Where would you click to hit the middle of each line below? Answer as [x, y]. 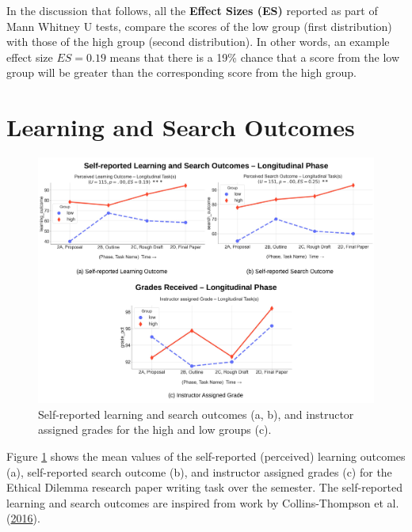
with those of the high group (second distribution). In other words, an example [198, 42]
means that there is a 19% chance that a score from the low [255, 57]
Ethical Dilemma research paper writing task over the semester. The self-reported [204, 487]
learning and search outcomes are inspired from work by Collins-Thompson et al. [203, 502]
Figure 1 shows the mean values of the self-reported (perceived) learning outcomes [206, 456]
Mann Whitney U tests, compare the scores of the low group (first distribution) [199, 26]
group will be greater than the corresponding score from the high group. [181, 72]
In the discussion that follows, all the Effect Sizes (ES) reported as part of [192, 10]
